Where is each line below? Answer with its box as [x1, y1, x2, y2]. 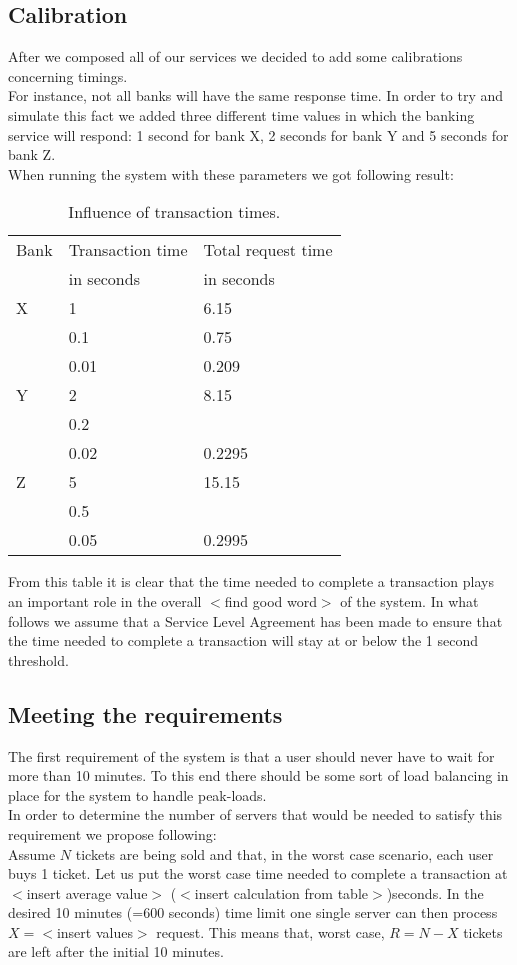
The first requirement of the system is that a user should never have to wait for [8, 745, 495, 766]
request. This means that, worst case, [156, 921, 385, 942]
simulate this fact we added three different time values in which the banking [8, 104, 475, 125]
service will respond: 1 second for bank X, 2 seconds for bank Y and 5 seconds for [8, 124, 509, 145]
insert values [56, 921, 133, 942]
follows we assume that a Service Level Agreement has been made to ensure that [8, 610, 503, 631]
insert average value [26, 882, 148, 903]
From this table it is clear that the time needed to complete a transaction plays [8, 571, 494, 592]
